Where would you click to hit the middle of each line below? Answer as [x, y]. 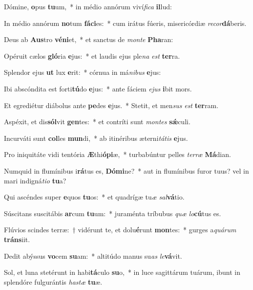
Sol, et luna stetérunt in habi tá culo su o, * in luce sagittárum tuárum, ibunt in [122, 272]
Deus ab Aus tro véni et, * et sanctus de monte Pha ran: [89, 39]
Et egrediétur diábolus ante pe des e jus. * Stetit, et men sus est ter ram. [111, 105]
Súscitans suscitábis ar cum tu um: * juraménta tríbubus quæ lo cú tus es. [113, 213]
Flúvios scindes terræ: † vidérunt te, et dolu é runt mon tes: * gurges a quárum [120, 230]
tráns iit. [17, 239]
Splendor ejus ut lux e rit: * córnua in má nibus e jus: [83, 72]
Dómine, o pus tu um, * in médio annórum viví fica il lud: [88, 6]
